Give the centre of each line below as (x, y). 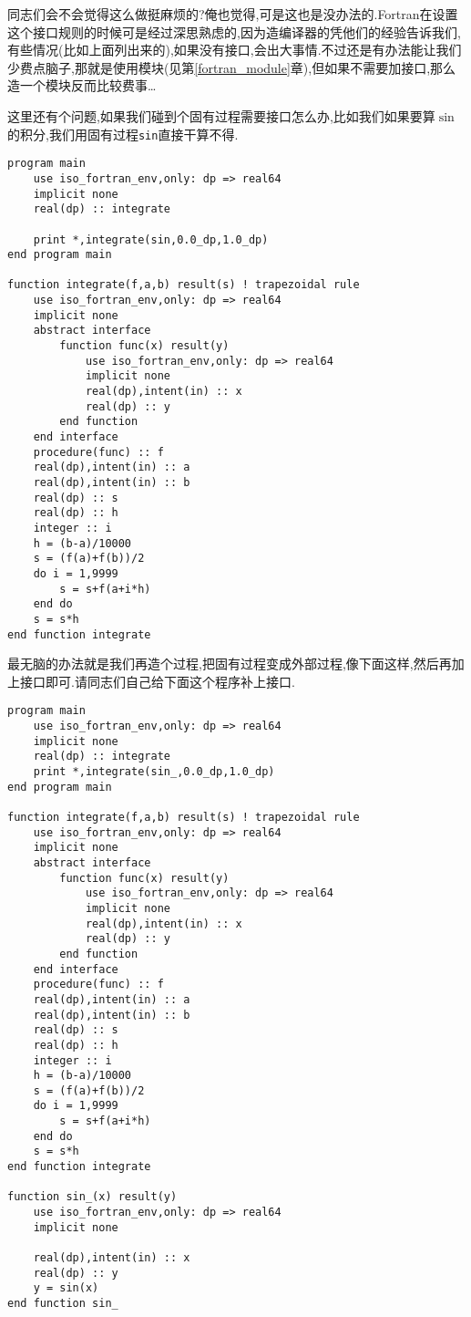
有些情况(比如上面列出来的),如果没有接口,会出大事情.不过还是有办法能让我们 (235, 50)
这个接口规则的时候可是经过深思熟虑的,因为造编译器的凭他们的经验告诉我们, (234, 31)
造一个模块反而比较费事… (82, 85)
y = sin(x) (66, 1288)
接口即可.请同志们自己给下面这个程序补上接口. (157, 681)
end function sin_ (63, 1303)
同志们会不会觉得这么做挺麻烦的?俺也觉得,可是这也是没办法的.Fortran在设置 (233, 14)
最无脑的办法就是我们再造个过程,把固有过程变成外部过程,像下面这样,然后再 (230, 664)
